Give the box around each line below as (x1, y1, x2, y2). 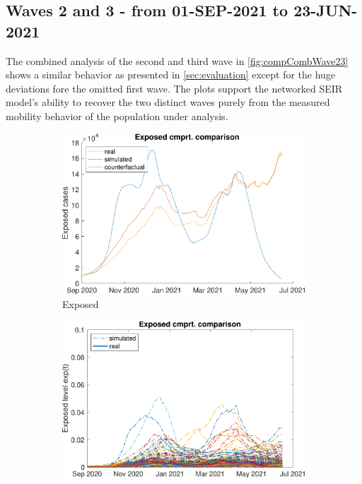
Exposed (62, 297, 99, 312)
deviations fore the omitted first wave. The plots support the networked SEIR (6, 81, 343, 95)
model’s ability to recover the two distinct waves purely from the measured (6, 95, 330, 110)
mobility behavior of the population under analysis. (6, 108, 228, 123)
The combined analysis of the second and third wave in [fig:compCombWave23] (6, 53, 349, 68)
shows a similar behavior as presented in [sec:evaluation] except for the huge (6, 67, 336, 82)
